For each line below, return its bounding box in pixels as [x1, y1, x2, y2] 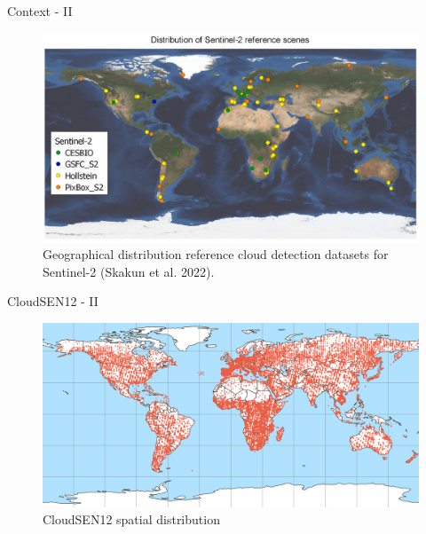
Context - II [7, 2, 73, 20]
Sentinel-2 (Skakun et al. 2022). [43, 262, 215, 280]
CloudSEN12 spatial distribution [43, 510, 220, 529]
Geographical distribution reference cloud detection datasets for [43, 245, 389, 263]
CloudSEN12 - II [7, 292, 99, 310]
